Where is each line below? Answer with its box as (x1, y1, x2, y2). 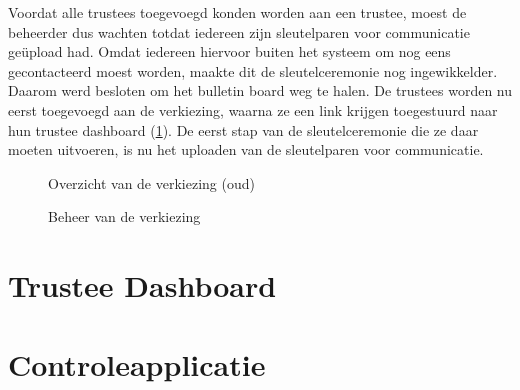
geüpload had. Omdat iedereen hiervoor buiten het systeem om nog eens (8, 41, 451, 62)
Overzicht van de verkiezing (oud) (48, 172, 255, 193)
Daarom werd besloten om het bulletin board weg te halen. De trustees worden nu (8, 80, 513, 101)
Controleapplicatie (8, 343, 266, 384)
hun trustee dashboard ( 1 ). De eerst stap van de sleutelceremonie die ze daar (8, 119, 479, 140)
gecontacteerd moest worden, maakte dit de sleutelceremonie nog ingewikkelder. (8, 60, 498, 81)
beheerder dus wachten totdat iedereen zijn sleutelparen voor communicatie (8, 21, 470, 42)
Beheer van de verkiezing (48, 206, 201, 227)
